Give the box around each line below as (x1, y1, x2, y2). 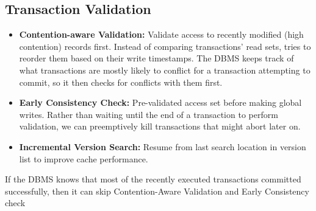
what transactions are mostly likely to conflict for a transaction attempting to (19, 63, 311, 76)
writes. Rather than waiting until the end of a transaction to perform (19, 108, 278, 120)
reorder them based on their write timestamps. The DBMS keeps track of (19, 52, 294, 64)
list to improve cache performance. (19, 152, 148, 165)
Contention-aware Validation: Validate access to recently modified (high (19, 28, 304, 41)
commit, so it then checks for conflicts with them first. (19, 75, 223, 88)
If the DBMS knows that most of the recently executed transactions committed (5, 173, 301, 185)
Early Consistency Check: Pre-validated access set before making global (19, 96, 302, 109)
